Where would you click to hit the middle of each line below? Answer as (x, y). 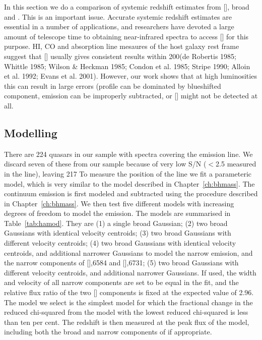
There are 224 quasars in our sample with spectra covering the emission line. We (128, 154)
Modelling (31, 132)
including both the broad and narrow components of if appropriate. (108, 332)
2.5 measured (236, 164)
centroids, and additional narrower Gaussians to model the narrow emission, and (128, 252)
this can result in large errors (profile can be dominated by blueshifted (113, 86)
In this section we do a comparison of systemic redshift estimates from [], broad (127, 7)
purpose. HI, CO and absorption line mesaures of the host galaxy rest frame (122, 46)
